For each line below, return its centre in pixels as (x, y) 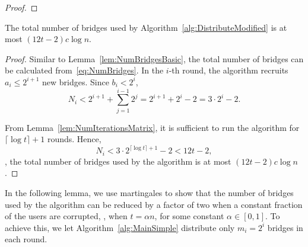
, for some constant (189, 216)
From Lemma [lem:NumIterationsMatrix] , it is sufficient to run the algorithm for (152, 127)
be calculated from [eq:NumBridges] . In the (84, 70)
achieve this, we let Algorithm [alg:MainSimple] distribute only (120, 227)
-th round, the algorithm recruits (228, 70)
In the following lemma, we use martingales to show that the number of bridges (149, 193)
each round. (26, 239)
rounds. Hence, (74, 139)
